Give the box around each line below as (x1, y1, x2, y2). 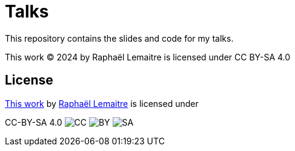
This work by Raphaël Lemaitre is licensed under (5, 98, 199, 109)
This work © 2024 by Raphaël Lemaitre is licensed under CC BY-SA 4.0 (5, 51, 291, 62)
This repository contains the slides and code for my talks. (5, 33, 234, 43)
